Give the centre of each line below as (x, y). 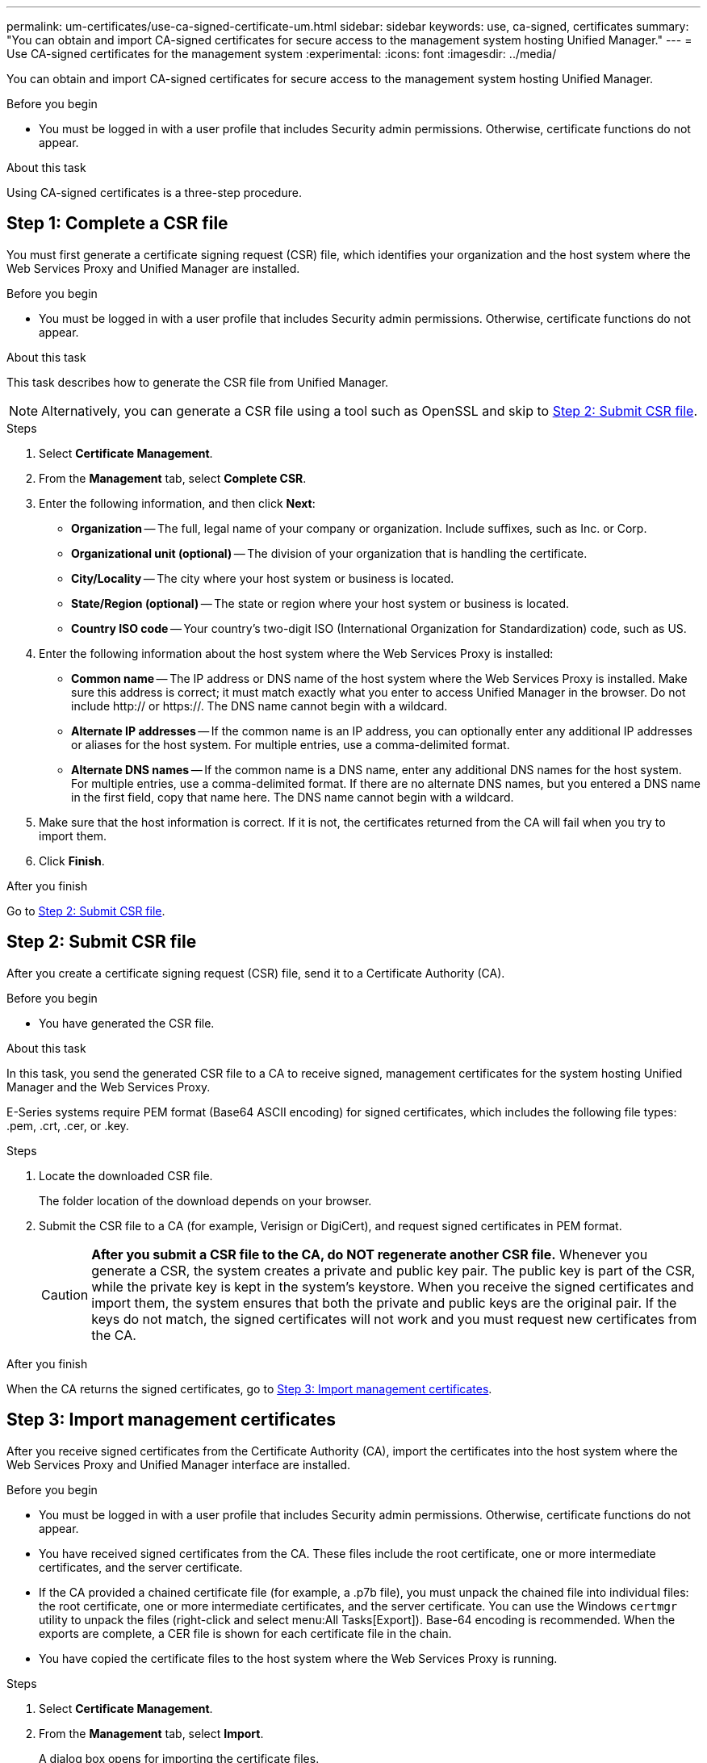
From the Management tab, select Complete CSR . (173, 478)
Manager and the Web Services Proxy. (109, 1087)
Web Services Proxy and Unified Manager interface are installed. (178, 1464)
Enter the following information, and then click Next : (177, 503)
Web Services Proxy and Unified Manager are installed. (153, 268)
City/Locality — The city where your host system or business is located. (263, 578)
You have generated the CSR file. (127, 1023)
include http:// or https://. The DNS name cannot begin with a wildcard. (259, 706)
